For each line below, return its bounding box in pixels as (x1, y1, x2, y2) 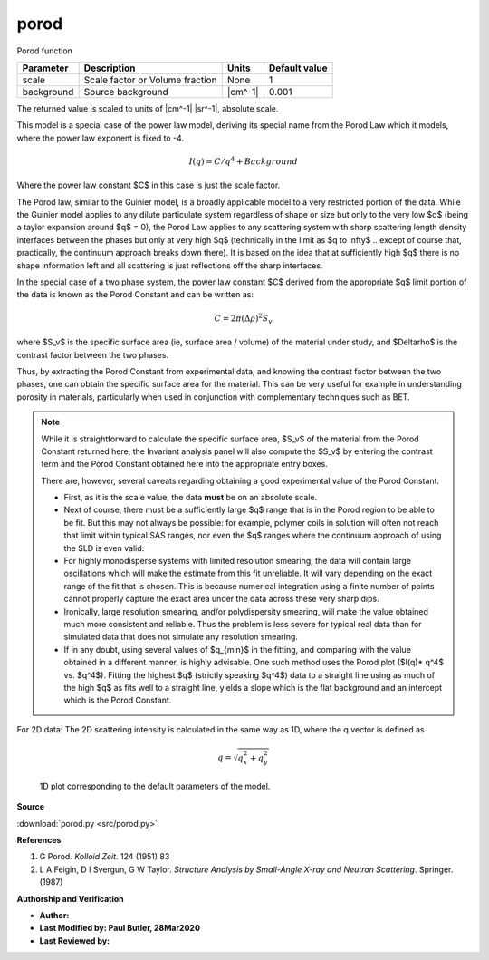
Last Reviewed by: (39, 935, 110, 946)
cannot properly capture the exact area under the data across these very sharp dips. (63, 594, 379, 605)
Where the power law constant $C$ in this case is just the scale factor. (16, 179, 281, 190)
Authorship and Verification (16, 893, 124, 904)
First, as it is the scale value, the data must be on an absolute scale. (63, 492, 317, 503)
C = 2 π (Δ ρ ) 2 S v (214, 311, 273, 325)
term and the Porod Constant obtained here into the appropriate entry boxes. (41, 459, 328, 470)
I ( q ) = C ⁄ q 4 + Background (188, 155, 299, 167)
